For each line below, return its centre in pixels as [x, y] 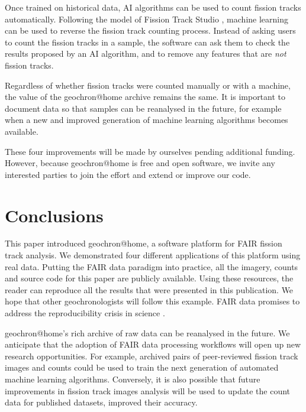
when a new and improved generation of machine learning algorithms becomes [146, 120]
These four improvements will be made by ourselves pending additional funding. [150, 151]
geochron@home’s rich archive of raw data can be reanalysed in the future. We [147, 332]
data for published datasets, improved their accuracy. [101, 402]
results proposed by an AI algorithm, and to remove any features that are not [146, 53]
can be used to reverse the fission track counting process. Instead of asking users [150, 30]
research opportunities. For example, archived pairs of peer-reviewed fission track [152, 356]
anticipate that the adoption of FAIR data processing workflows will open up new [153, 344]
